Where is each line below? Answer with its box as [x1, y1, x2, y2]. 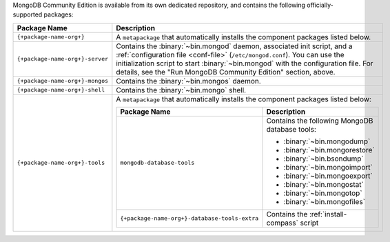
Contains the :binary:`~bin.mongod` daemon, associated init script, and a [116, 41, 353, 51]
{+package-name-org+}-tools [17, 159, 105, 167]
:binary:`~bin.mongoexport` [283, 171, 373, 181]
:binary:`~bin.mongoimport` [283, 162, 373, 172]
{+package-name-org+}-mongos [17, 77, 109, 85]
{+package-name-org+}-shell [17, 86, 105, 94]
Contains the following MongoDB [266, 116, 373, 125]
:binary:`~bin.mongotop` [283, 188, 362, 198]
